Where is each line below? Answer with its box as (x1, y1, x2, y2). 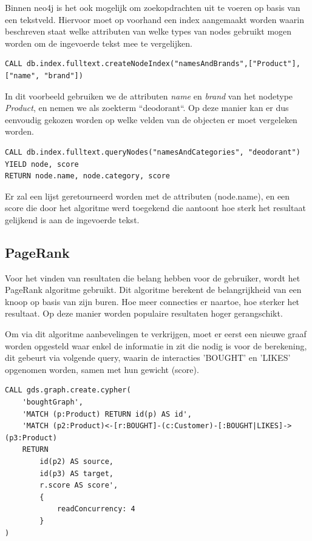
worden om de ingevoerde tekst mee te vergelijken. (5, 36, 192, 49)
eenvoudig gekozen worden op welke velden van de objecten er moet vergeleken (5, 113, 297, 126)
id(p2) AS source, (39, 457, 114, 466)
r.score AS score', (39, 481, 118, 490)
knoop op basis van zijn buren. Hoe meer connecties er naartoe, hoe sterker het (5, 295, 300, 307)
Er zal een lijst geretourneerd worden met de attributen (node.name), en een (5, 189, 290, 202)
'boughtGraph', (22, 398, 83, 407)
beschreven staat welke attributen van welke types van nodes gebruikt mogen (5, 25, 292, 38)
